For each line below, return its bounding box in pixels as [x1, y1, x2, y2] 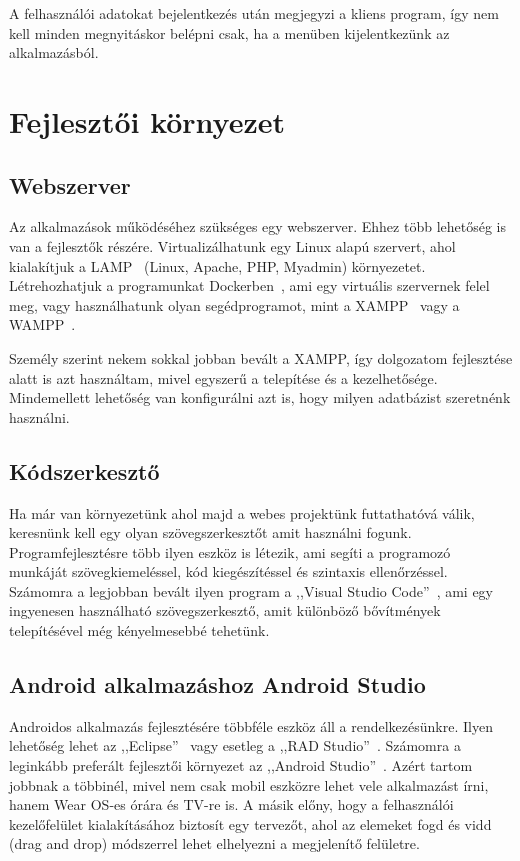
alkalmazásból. [9, 42, 99, 63]
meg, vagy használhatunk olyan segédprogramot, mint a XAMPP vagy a [9, 294, 460, 315]
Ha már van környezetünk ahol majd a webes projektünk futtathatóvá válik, [9, 502, 475, 523]
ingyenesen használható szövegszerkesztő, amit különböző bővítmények [9, 600, 441, 621]
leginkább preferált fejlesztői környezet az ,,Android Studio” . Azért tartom [9, 755, 473, 776]
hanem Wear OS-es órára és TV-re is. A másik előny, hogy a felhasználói [9, 794, 454, 815]
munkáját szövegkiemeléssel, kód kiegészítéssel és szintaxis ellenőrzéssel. [9, 561, 448, 582]
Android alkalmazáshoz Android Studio [9, 669, 426, 700]
